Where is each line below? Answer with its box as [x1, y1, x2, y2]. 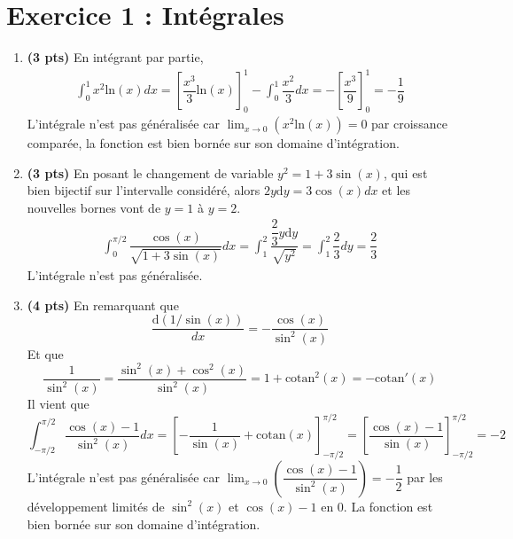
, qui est [383, 163, 428, 182]
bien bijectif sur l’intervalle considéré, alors [27, 181, 260, 199]
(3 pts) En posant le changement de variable [27, 163, 274, 182]
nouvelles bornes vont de [27, 198, 161, 216]
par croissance [371, 114, 447, 133]
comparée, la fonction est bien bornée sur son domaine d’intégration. [27, 134, 400, 152]
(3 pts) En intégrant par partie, [27, 48, 204, 66]
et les [382, 181, 411, 199]
